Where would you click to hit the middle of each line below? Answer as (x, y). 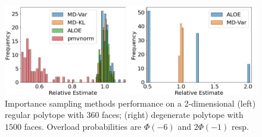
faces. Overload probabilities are (83, 126)
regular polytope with (44, 115)
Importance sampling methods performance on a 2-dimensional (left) (130, 103)
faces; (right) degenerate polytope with (173, 115)
